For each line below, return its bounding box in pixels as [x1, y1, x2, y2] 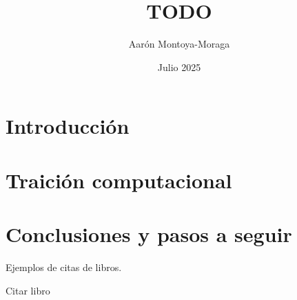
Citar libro [6, 283, 50, 297]
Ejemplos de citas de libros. [6, 260, 122, 274]
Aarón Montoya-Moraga [128, 37, 230, 51]
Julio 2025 [157, 59, 201, 74]
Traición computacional [6, 166, 232, 194]
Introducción [6, 112, 130, 140]
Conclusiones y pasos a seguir [6, 220, 292, 248]
